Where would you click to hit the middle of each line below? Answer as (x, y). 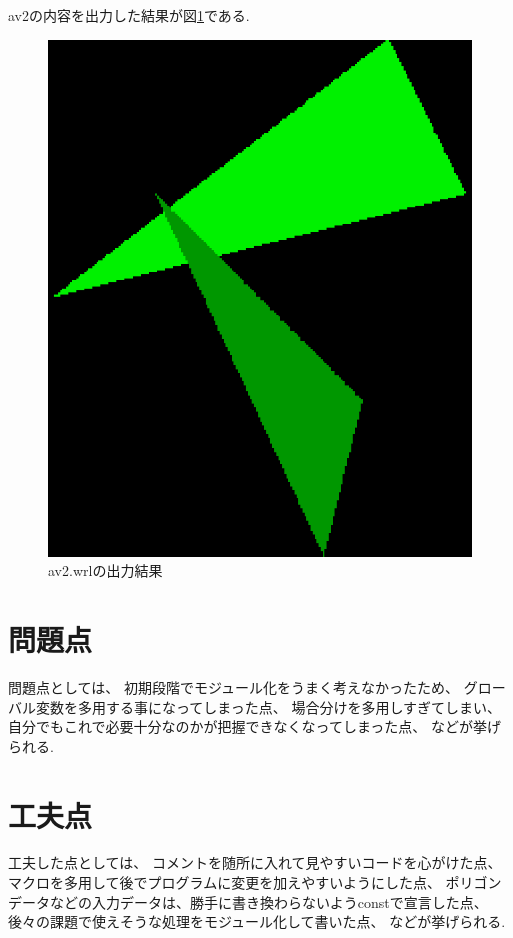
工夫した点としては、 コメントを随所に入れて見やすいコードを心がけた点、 (255, 862)
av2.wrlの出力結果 (105, 570)
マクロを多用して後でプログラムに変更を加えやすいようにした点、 (224, 882)
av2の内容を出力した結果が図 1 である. (129, 15)
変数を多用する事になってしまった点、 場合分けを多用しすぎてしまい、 (268, 706)
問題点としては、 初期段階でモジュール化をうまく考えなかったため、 (233, 686)
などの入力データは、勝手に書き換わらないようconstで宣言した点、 (268, 901)
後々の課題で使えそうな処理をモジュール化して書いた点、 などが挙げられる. (257, 921)
